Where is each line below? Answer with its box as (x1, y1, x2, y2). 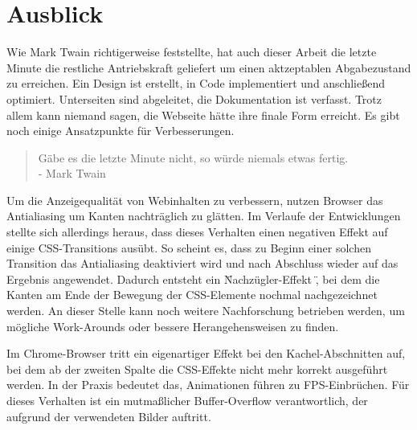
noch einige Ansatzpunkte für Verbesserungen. (6, 122, 235, 139)
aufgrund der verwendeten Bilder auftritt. (6, 407, 211, 424)
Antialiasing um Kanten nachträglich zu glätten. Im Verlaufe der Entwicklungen (6, 207, 401, 224)
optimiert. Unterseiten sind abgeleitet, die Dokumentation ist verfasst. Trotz (6, 90, 382, 107)
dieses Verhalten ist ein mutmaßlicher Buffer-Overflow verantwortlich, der (6, 392, 368, 408)
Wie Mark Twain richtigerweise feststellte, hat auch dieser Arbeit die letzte (6, 43, 377, 60)
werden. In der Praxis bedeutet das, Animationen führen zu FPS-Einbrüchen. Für (6, 376, 410, 393)
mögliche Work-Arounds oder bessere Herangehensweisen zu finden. (6, 317, 339, 334)
